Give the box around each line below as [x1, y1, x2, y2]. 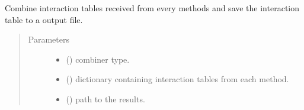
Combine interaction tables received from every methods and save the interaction [5, 2, 299, 14]
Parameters [28, 33, 69, 46]
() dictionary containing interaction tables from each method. [66, 73, 289, 85]
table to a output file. [5, 13, 83, 25]
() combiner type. [66, 53, 130, 65]
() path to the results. [66, 92, 145, 105]
